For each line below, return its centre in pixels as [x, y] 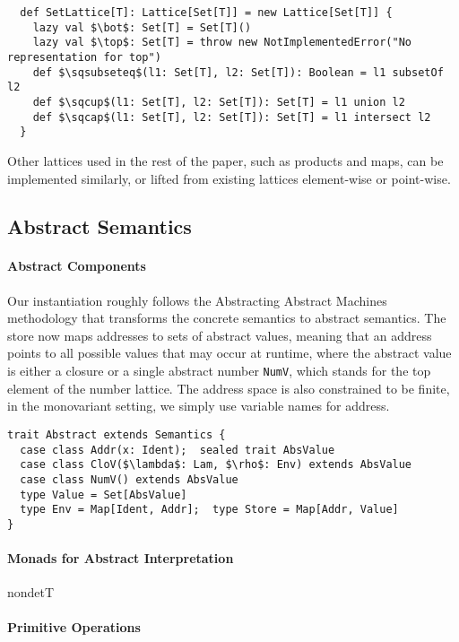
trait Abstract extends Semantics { [117, 434]
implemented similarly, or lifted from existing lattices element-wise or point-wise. [229, 178]
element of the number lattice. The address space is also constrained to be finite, [229, 388]
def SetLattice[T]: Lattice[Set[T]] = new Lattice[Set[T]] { [206, 13]
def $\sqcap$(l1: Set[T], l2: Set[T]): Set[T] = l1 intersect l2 [232, 117]
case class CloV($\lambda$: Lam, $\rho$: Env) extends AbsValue [216, 465]
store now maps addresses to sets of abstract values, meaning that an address [220, 335]
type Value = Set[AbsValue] [104, 495]
